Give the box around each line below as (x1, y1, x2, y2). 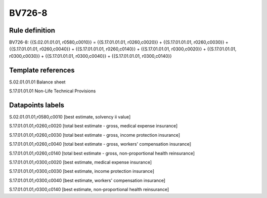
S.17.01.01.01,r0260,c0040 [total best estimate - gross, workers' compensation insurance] (9, 141, 191, 147)
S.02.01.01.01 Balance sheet (9, 79, 66, 85)
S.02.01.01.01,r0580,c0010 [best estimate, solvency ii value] (9, 114, 131, 120)
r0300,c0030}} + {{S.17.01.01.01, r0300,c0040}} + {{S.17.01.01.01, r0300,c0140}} (9, 53, 172, 59)
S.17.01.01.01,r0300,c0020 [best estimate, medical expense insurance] (9, 159, 152, 165)
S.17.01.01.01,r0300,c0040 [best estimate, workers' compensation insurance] (9, 177, 166, 183)
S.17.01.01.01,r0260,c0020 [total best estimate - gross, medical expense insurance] (9, 123, 178, 129)
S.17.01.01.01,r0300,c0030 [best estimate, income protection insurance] (9, 168, 154, 174)
